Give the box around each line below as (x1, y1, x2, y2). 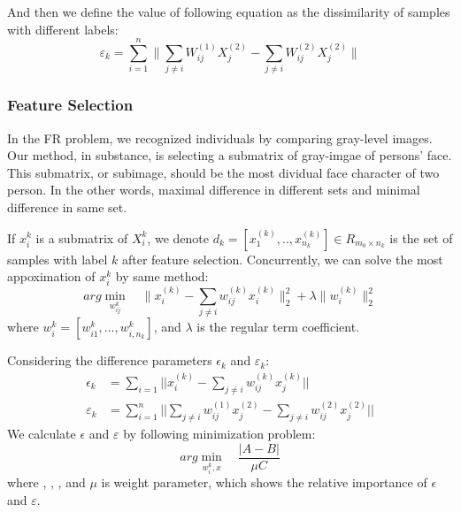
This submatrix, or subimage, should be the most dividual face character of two (7, 163, 440, 181)
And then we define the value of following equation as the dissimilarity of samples (7, 3, 450, 20)
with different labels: (7, 19, 119, 38)
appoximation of (7, 267, 96, 286)
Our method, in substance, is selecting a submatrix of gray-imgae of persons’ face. (7, 146, 452, 164)
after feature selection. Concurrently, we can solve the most (121, 249, 443, 268)
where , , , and (7, 473, 86, 492)
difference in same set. (7, 197, 127, 216)
